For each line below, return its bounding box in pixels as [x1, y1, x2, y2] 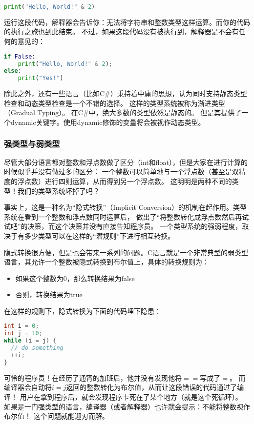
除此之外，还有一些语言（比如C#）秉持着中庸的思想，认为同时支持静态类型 [4, 88, 247, 99]
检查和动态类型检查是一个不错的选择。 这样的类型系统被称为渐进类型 [4, 98, 225, 108]
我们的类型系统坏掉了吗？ [17, 185, 100, 196]
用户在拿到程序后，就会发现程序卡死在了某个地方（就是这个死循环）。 [20, 391, 242, 402]
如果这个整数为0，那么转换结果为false [15, 273, 135, 283]
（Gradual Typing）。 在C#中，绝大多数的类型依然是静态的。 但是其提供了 [4, 107, 242, 118]
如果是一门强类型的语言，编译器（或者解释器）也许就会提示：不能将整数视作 [4, 401, 250, 411]
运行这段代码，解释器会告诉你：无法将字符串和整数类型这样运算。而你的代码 [4, 17, 250, 27]
